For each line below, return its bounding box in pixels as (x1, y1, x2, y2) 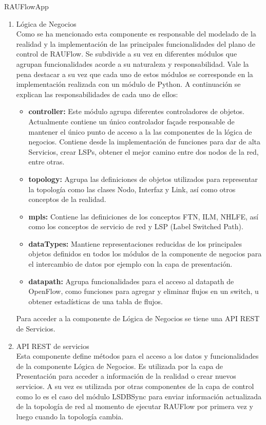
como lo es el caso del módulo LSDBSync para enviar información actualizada (16, 391, 262, 401)
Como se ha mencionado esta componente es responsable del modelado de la (16, 28, 256, 39)
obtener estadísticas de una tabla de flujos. (28, 295, 163, 306)
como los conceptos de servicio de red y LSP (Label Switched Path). (28, 221, 243, 232)
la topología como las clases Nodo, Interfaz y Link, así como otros (28, 183, 236, 194)
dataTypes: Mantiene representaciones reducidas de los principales (28, 238, 242, 249)
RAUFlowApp (4, 1, 49, 11)
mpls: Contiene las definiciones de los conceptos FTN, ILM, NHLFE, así (28, 211, 258, 221)
